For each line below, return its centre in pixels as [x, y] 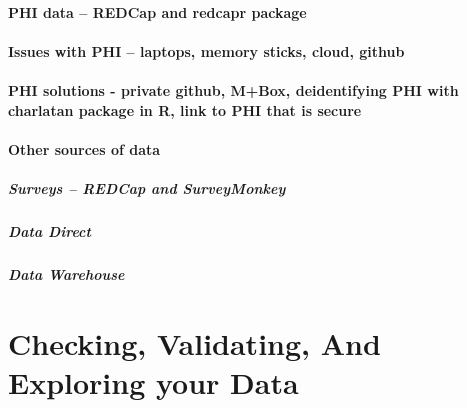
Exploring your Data [153, 381]
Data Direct [49, 230]
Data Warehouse [66, 273]
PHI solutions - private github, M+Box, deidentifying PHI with [233, 89]
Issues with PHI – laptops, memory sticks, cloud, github [206, 50]
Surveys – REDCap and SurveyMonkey [147, 187]
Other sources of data [84, 148]
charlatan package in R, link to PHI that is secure [185, 109]
